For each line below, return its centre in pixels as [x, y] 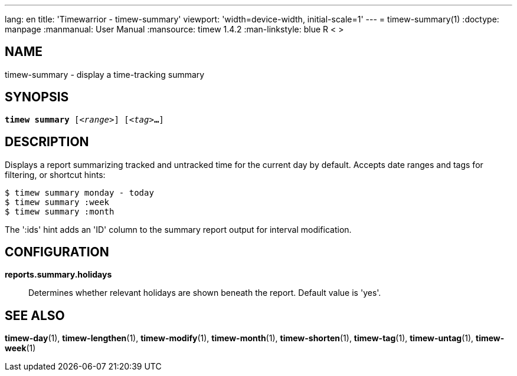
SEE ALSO [35, 315]
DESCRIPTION [47, 142]
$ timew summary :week [57, 202]
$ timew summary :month [60, 211]
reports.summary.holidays [58, 275]
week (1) [20, 348]
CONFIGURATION [57, 252]
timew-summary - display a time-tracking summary [105, 74]
